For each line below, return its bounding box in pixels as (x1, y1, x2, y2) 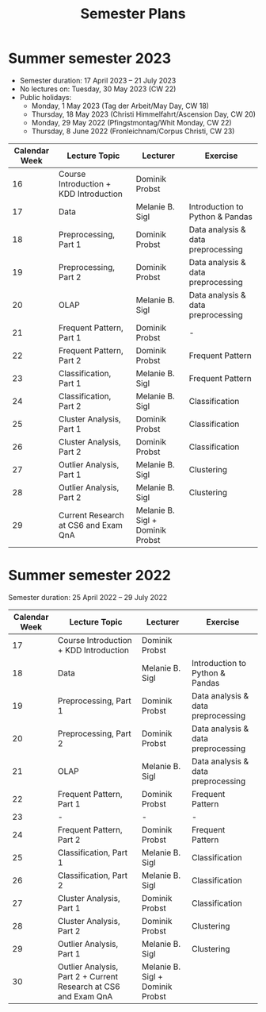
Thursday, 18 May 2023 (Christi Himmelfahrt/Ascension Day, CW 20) (31, 109, 256, 119)
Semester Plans (80, 5, 186, 23)
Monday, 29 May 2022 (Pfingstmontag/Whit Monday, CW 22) (31, 117, 232, 127)
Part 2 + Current (58, 971, 119, 982)
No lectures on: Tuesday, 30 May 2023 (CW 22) (19, 84, 177, 94)
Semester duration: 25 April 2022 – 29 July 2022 (8, 592, 168, 602)
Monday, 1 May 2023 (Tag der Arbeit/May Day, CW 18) (31, 101, 210, 110)
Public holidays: (19, 92, 72, 102)
